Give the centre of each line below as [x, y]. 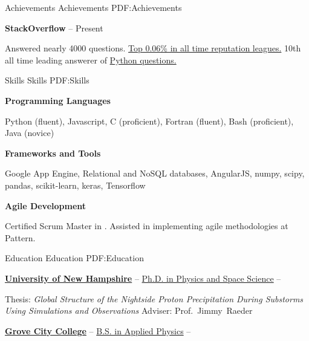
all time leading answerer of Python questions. [91, 60]
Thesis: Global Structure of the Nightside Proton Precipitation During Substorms [154, 298]
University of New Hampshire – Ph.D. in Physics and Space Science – [143, 278]
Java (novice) [30, 133]
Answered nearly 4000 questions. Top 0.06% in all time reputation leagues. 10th [153, 48]
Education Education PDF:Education [74, 258]
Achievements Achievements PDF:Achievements [93, 7]
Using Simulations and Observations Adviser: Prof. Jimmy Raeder [129, 310]
